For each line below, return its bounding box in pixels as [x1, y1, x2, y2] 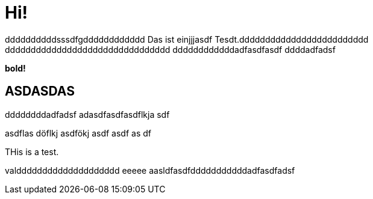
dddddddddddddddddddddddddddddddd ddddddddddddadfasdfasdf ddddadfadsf [5, 44, 336, 55]
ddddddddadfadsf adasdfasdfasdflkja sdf [5, 109, 170, 120]
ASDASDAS [5, 84, 75, 99]
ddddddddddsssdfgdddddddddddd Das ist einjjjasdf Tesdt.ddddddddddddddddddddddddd [5, 34, 369, 44]
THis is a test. [5, 146, 59, 157]
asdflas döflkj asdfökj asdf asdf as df [5, 127, 151, 138]
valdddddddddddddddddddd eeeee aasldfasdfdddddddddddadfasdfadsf [5, 165, 295, 176]
